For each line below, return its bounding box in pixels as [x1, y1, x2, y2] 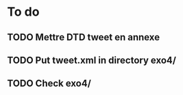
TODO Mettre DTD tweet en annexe [7, 31, 160, 43]
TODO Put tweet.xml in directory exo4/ [7, 54, 177, 66]
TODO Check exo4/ [7, 78, 91, 90]
